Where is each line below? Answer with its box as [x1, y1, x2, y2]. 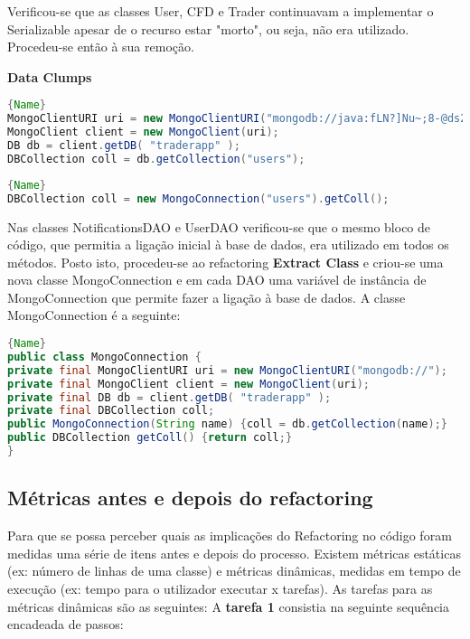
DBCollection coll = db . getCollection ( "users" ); [7, 152, 305, 165]
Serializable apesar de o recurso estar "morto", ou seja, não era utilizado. [7, 19, 409, 38]
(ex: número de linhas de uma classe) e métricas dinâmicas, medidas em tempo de [7, 561, 461, 580]
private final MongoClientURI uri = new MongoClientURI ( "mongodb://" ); [7, 363, 447, 377]
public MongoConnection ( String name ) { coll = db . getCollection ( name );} [7, 418, 447, 431]
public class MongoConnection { [7, 350, 202, 363]
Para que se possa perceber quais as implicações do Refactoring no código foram [7, 526, 452, 545]
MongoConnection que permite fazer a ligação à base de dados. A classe [7, 287, 406, 306]
